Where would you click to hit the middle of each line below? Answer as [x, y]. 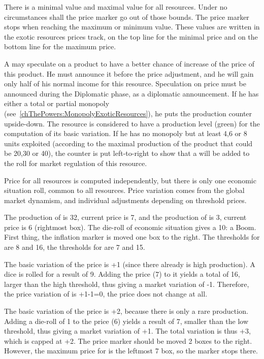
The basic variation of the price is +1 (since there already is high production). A [130, 264]
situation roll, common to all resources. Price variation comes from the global [124, 190]
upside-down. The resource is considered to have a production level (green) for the [132, 123]
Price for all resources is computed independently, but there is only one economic [130, 180]
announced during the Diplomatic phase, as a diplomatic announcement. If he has [131, 93]
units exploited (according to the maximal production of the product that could [128, 143]
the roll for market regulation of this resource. [76, 163]
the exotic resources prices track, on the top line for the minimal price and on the [131, 36]
